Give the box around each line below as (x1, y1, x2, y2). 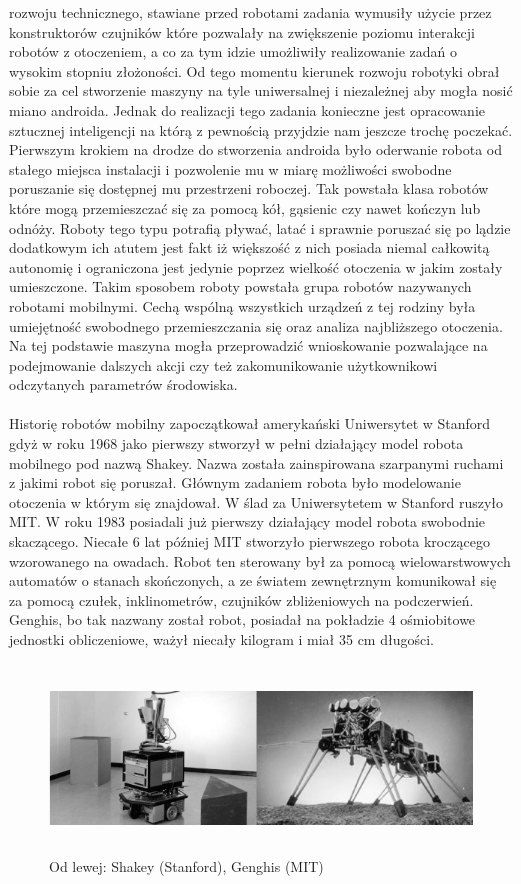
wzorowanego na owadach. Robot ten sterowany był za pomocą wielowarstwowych (9, 550, 511, 571)
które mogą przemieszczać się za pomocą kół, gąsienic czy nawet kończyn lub (9, 197, 481, 218)
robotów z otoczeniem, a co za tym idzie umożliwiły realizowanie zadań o (9, 41, 458, 62)
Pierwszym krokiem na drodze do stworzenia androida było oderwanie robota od (9, 139, 503, 160)
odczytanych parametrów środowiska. (9, 374, 238, 395)
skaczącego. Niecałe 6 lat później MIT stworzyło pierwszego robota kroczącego (9, 531, 491, 552)
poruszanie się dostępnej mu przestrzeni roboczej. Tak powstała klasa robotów (9, 178, 489, 199)
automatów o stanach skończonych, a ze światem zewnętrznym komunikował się (9, 570, 497, 591)
